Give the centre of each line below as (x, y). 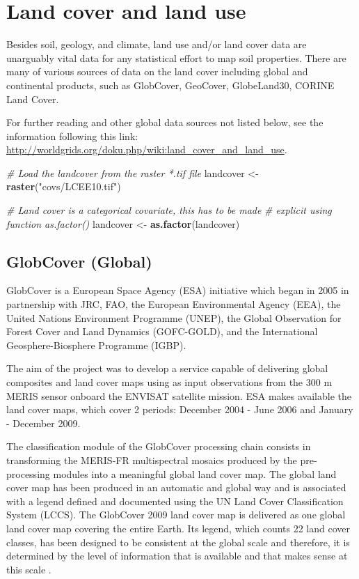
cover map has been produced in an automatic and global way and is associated (176, 487)
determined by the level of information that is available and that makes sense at (177, 556)
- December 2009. (43, 423)
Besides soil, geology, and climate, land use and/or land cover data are (157, 44)
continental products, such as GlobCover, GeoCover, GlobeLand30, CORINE (170, 85)
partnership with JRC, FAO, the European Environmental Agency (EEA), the (174, 304)
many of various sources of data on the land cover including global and (157, 71)
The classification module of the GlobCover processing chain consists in (159, 446)
